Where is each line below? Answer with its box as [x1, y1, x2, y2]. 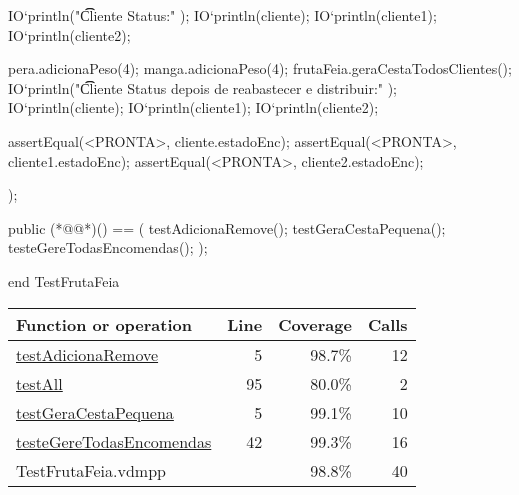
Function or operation [16, 312, 192, 336]
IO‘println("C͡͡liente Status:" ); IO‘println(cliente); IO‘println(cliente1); [8, 5, 437, 25]
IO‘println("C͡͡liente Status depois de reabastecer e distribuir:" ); [8, 77, 398, 98]
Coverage [278, 312, 352, 336]
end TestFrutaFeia [8, 270, 120, 291]
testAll [16, 371, 63, 395]
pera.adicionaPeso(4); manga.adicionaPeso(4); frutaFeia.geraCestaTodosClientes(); [8, 58, 512, 79]
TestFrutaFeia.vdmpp [16, 458, 166, 482]
